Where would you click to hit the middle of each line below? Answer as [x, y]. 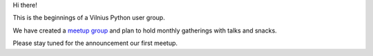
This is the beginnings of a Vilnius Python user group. [89, 18]
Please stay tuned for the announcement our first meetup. [95, 43]
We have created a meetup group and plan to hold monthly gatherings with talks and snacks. [145, 30]
